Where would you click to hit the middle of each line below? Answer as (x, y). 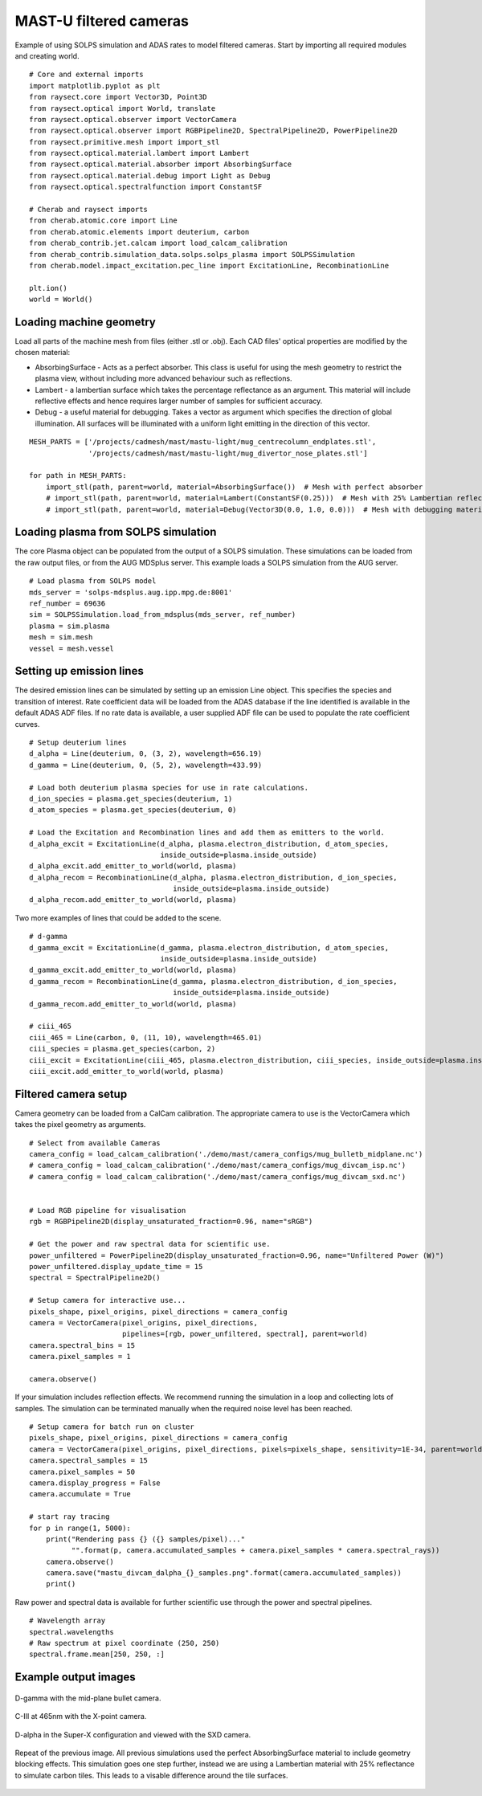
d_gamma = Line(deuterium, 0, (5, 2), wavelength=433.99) (146, 765)
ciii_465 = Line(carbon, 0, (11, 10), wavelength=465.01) (146, 1037)
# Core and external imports (86, 75)
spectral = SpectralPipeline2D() (95, 1278)
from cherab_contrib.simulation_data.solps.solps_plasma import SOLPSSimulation (192, 254)
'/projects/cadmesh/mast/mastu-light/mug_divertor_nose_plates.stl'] (229, 453)
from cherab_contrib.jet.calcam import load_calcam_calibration (159, 243)
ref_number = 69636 (67, 603)
